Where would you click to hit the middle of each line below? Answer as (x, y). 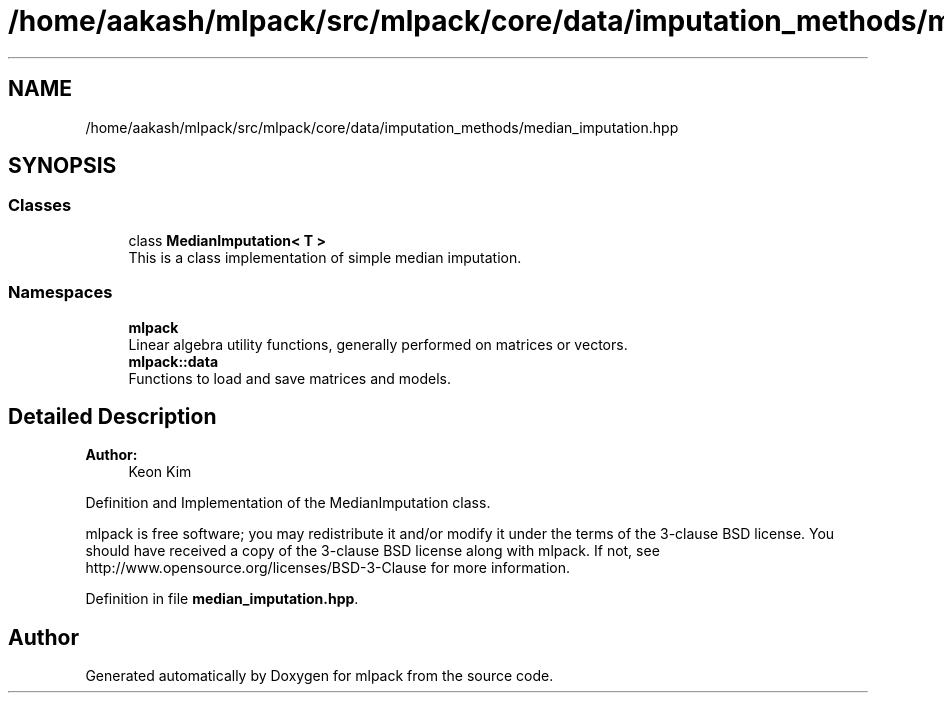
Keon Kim (160, 472)
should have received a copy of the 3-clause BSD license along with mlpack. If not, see (372, 551)
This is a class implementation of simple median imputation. (325, 257)
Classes (40, 205)
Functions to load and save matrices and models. (289, 378)
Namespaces (60, 292)
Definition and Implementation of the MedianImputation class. (288, 503)
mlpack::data (173, 361)
